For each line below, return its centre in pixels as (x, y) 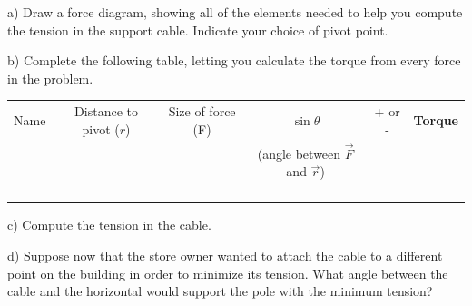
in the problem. (50, 78)
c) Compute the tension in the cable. (109, 225)
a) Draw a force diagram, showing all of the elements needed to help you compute (235, 12)
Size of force (202, 111)
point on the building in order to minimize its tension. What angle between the (228, 273)
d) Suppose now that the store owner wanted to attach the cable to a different (225, 256)
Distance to (106, 111)
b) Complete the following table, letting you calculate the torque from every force (234, 60)
